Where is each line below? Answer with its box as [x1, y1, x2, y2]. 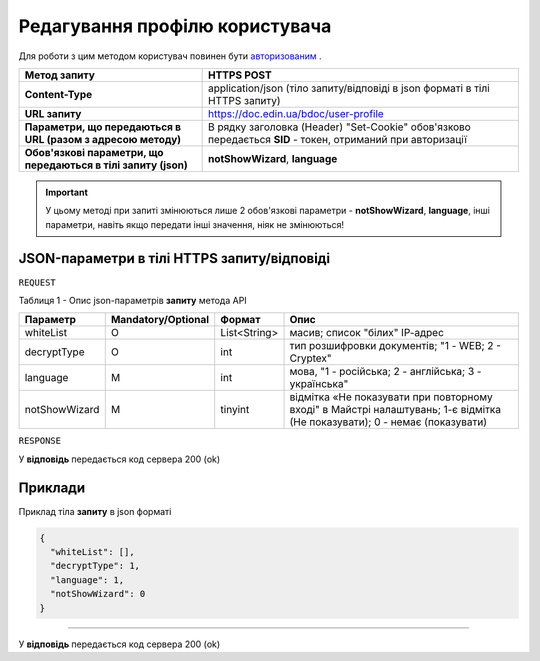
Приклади [18, 479, 86, 496]
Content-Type [24, 87, 93, 101]
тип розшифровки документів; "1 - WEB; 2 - [289, 339, 502, 353]
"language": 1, [50, 574, 125, 585]
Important [45, 186, 89, 198]
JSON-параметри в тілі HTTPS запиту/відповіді [18, 250, 330, 267]
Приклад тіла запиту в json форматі [18, 505, 172, 517]
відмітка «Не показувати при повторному [289, 390, 494, 404]
